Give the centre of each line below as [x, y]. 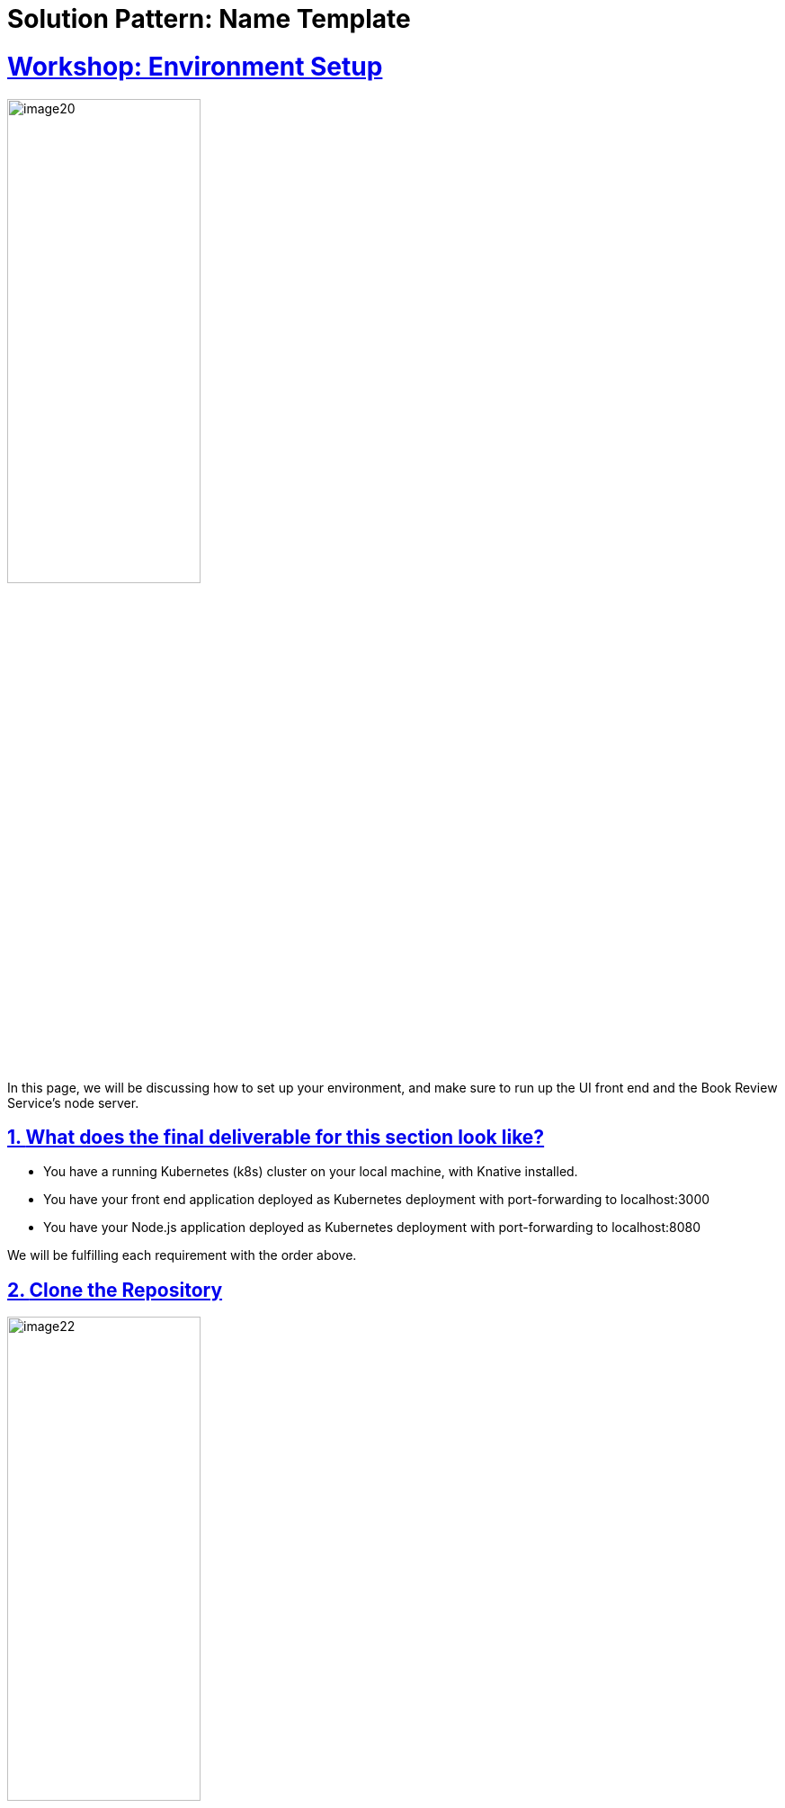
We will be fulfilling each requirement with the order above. [182, 1255]
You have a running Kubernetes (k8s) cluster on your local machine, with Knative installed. [311, 1172]
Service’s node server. [73, 1102]
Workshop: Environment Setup [195, 66]
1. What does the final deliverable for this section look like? [276, 1137]
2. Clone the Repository [115, 1290]
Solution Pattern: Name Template [209, 19]
